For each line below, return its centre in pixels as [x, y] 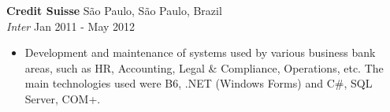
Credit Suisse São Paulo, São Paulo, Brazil [114, 10]
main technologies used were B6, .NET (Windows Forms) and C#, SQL [199, 83]
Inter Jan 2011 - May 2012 [71, 26]
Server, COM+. [63, 98]
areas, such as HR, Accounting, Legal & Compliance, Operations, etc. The [204, 67]
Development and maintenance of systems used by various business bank [200, 52]
